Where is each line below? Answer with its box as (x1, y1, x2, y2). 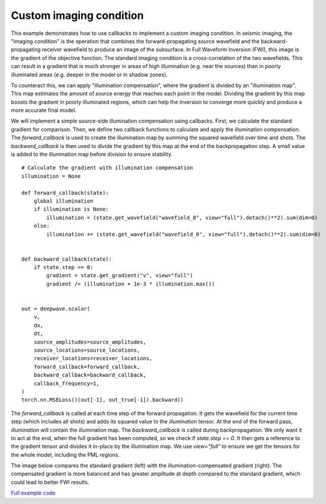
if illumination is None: (33, 206, 109, 213)
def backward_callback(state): (21, 255, 112, 262)
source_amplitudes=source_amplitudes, (33, 338, 147, 345)
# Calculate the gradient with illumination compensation (21, 165, 193, 171)
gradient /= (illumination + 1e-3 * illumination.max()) (46, 280, 215, 287)
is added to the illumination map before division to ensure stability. (11, 151, 173, 158)
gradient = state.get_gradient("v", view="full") (46, 272, 193, 279)
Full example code (11, 489, 56, 497)
